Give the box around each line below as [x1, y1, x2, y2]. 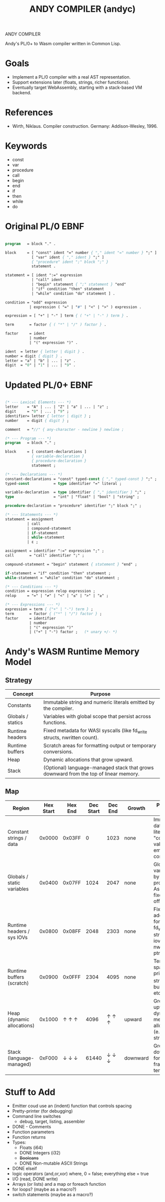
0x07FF [63, 879, 81, 886]
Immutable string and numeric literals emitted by [43, 699, 155, 706]
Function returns [12, 1134, 46, 1140]
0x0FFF [63, 974, 81, 980]
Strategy [5, 676, 32, 684]
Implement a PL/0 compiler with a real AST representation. [12, 74, 131, 80]
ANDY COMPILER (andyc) [29, 3, 136, 15]
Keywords [5, 140, 48, 152]
